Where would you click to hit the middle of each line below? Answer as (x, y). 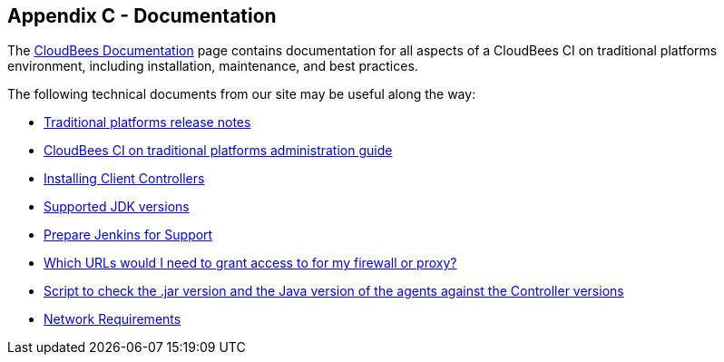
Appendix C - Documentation (142, 16)
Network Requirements (113, 319)
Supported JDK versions (117, 207)
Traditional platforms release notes (147, 122)
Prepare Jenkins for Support (128, 235)
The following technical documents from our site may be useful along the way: (242, 94)
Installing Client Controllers (124, 179)
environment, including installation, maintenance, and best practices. (213, 66)
